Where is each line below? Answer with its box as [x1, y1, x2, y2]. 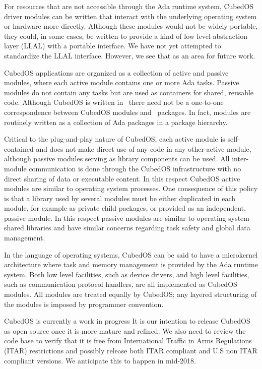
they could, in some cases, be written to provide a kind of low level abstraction [4, 30, 248, 41]
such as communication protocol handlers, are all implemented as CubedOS [4, 279, 237, 289]
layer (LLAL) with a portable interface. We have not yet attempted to [4, 40, 221, 51]
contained [4, 143, 34, 154]
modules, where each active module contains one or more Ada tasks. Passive [4, 77, 239, 88]
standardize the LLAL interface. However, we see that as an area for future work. [4, 50, 255, 60]
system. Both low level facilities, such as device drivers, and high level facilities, [4, 269, 249, 279]
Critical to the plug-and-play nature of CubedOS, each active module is [4, 134, 225, 144]
